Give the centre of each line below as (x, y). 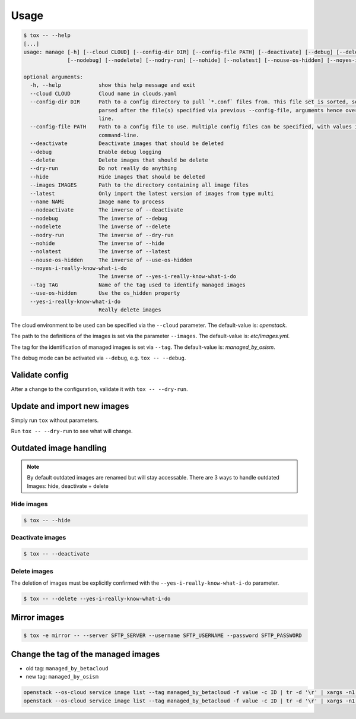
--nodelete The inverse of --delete (100, 227)
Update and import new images (70, 406)
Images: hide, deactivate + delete (68, 486)
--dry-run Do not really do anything (104, 168)
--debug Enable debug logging (96, 152)
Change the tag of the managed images (85, 654)
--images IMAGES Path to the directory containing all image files (139, 185)
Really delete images (130, 310)
